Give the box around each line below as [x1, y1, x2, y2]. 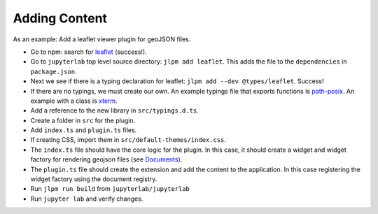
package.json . [30, 67, 77, 76]
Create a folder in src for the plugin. [30, 116, 136, 124]
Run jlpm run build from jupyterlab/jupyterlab [30, 185, 190, 193]
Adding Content [13, 10, 108, 26]
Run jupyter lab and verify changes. [30, 194, 143, 203]
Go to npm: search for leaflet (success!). [30, 48, 147, 56]
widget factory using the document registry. [30, 175, 157, 183]
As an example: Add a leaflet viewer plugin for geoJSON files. [13, 35, 191, 43]
